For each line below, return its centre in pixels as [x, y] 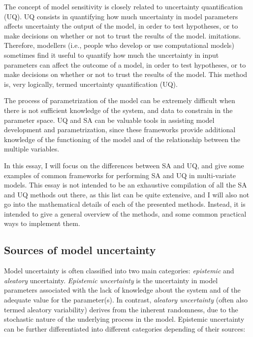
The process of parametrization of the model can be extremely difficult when [120, 100]
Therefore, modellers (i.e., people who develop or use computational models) [119, 45]
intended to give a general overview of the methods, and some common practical [125, 213]
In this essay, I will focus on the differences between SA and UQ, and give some [124, 165]
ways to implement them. [42, 223]
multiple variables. [32, 149]
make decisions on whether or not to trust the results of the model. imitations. [123, 35]
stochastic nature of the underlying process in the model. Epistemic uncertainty [124, 319]
